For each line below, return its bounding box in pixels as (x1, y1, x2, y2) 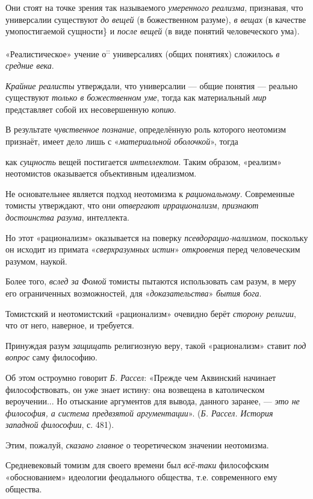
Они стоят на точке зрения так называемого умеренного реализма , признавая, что (5, 1, 303, 13)
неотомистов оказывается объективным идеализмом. (5, 167, 197, 180)
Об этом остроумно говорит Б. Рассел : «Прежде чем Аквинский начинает (5, 371, 276, 383)
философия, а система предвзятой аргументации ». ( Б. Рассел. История (5, 406, 273, 419)
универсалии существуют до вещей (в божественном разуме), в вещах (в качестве (5, 13, 306, 25)
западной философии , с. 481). (5, 418, 114, 431)
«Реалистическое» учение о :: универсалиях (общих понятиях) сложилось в (5, 45, 280, 60)
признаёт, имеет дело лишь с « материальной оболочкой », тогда (5, 135, 238, 147)
